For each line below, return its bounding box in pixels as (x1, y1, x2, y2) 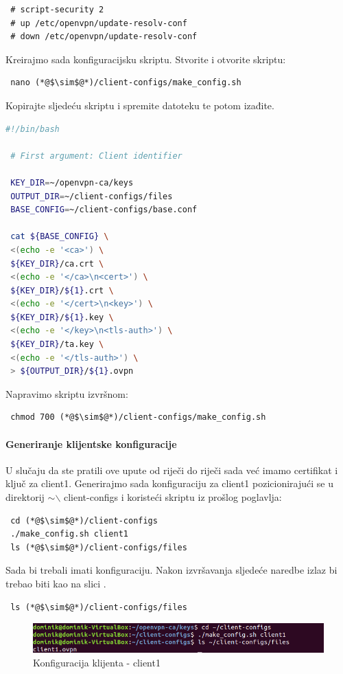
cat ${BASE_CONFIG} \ (10, 232, 109, 242)
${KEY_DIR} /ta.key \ (10, 339, 104, 350)
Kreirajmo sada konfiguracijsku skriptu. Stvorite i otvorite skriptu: (5, 52, 286, 66)
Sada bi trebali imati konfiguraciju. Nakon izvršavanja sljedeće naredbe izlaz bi (5, 563, 338, 577)
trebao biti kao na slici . (5, 576, 106, 590)
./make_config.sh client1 (10, 529, 128, 539)
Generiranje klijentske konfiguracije (5, 436, 177, 451)
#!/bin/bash (5, 124, 60, 134)
